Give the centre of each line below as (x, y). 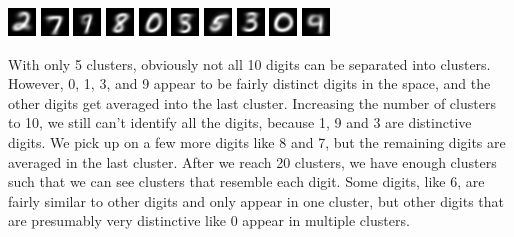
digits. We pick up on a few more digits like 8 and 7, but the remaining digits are (257, 141)
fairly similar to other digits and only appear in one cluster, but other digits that (256, 200)
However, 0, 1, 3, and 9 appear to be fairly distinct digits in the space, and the (249, 83)
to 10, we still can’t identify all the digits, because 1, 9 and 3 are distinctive (240, 122)
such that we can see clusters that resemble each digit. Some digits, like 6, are (246, 181)
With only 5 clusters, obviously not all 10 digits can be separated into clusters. (249, 63)
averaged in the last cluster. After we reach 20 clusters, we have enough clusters (252, 161)
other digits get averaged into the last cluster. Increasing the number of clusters (252, 102)
